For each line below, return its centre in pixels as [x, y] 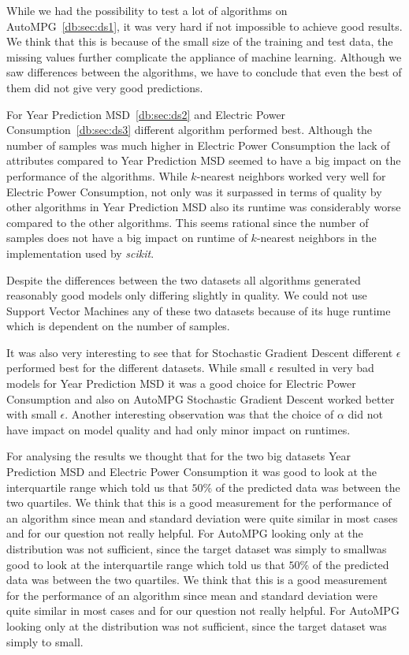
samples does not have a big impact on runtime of [127, 238]
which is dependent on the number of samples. [118, 326]
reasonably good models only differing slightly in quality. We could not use [187, 295]
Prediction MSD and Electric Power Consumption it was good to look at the [192, 472]
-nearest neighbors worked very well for [291, 175]
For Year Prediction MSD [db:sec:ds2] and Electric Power [146, 114]
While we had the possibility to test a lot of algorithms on [147, 10]
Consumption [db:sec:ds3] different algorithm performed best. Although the [190, 130]
